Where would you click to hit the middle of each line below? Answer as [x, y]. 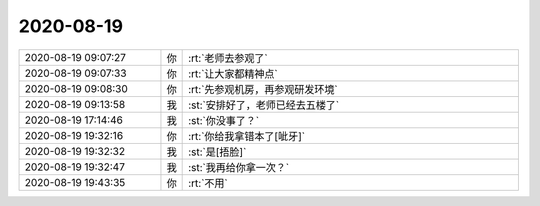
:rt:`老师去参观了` [228, 58]
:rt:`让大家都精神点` [233, 73]
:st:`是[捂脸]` [217, 152]
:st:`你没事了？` [224, 120]
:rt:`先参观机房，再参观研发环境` [263, 89]
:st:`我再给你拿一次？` [239, 167]
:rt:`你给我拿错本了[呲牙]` [246, 136]
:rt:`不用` [208, 183]
